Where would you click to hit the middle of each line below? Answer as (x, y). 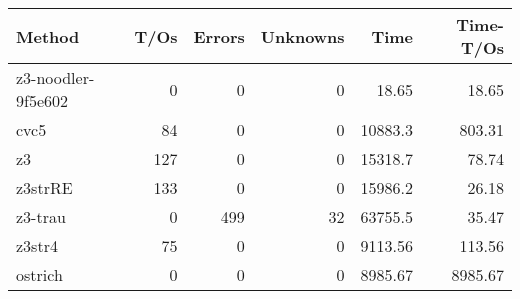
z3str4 (37, 245)
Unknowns (302, 36)
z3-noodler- (55, 77)
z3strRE (44, 187)
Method (48, 36)
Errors (219, 36)
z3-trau (41, 216)
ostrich (39, 274)
